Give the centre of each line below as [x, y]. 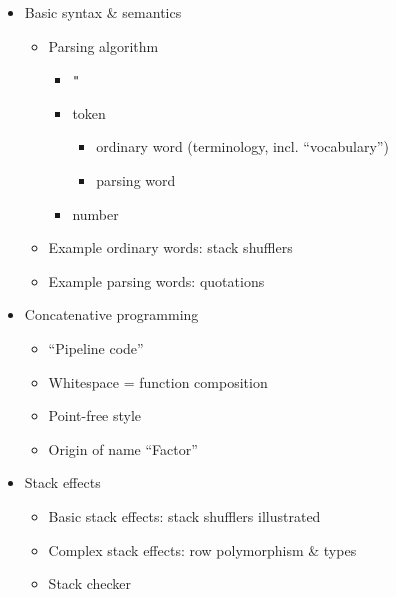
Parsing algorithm [103, 45]
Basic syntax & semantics [103, 12]
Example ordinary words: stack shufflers [170, 247]
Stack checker [90, 583]
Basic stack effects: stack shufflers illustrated [184, 515]
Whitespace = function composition [158, 381]
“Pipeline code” [96, 348]
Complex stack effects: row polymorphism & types [202, 549]
